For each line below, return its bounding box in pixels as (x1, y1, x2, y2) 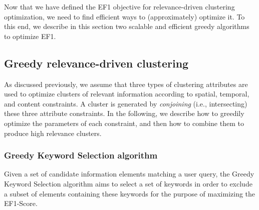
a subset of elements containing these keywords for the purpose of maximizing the (4, 188, 255, 198)
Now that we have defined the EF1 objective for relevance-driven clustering (4, 1, 235, 11)
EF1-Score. (4, 198, 38, 208)
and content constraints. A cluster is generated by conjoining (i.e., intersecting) (4, 98, 247, 108)
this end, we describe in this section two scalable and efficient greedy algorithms (4, 21, 249, 31)
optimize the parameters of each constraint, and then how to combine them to (4, 117, 244, 128)
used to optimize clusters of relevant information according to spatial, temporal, (4, 88, 249, 99)
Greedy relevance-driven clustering (4, 55, 189, 70)
